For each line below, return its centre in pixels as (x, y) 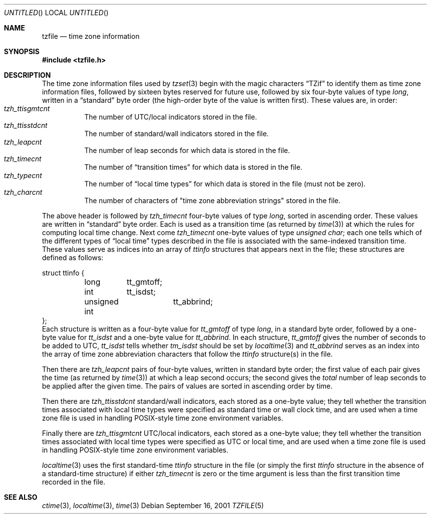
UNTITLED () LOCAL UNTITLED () (56, 13)
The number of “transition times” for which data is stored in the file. (193, 167)
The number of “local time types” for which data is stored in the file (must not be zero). (225, 184)
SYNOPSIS (22, 51)
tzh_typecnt (23, 175)
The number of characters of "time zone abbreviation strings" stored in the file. (212, 200)
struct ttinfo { (63, 273)
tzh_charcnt (23, 192)
